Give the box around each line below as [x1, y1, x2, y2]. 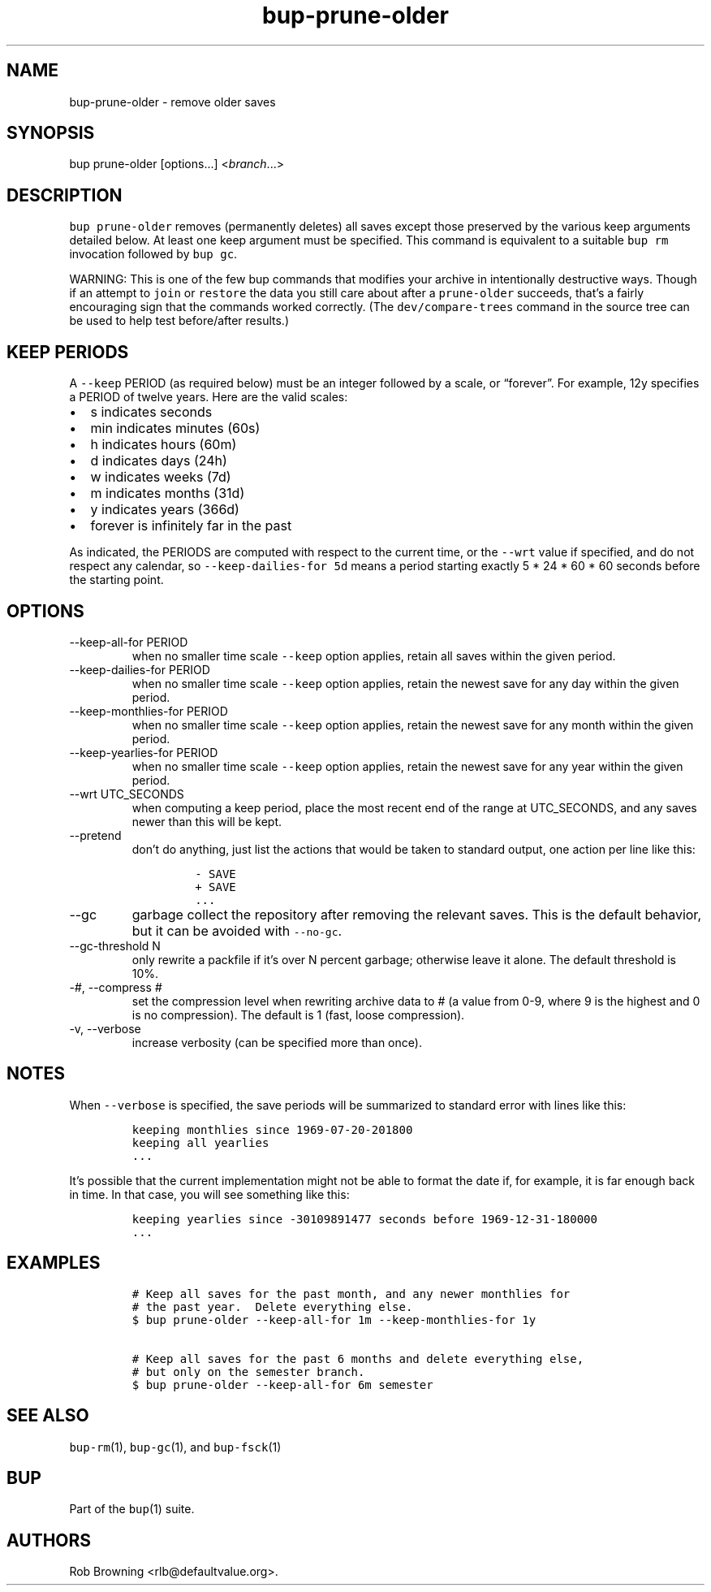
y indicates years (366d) [90, 501, 239, 518]
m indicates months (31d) [90, 485, 245, 502]
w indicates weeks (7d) [90, 469, 231, 486]
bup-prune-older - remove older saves [69, 94, 276, 109]
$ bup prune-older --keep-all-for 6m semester [131, 1378, 433, 1391]
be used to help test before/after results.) [69, 314, 289, 328]
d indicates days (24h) [90, 452, 227, 469]
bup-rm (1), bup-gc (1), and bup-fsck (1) [69, 1439, 282, 1454]
